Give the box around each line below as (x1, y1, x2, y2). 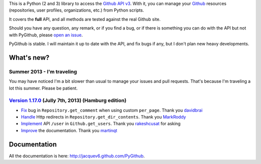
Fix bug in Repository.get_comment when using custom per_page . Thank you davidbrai (21, 107, 203, 113)
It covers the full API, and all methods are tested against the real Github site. (9, 16, 161, 22)
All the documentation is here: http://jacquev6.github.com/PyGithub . (9, 153, 145, 159)
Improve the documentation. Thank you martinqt (21, 127, 117, 133)
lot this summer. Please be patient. (9, 85, 78, 91)
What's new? (9, 53, 50, 61)
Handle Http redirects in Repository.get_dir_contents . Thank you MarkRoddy (21, 114, 186, 120)
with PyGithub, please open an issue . (9, 32, 83, 38)
